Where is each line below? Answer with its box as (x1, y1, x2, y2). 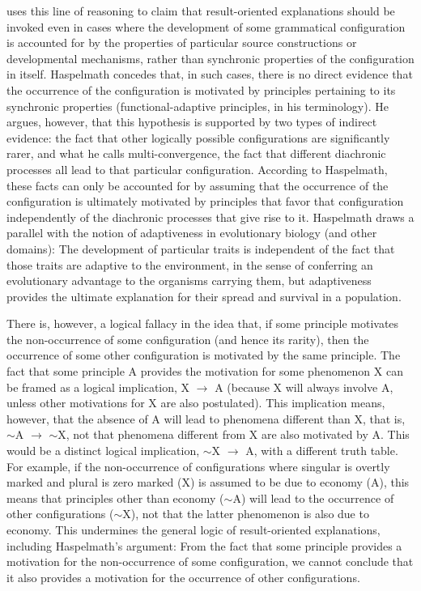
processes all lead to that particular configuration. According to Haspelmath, (6, 160, 388, 177)
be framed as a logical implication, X (6, 378, 190, 395)
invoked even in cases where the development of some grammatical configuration (6, 18, 406, 35)
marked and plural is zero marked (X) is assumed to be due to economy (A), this (6, 474, 410, 491)
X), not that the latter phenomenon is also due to (122, 505, 369, 522)
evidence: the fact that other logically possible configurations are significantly (6, 129, 390, 146)
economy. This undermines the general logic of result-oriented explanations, (6, 521, 381, 538)
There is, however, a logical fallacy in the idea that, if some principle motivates (6, 315, 399, 332)
